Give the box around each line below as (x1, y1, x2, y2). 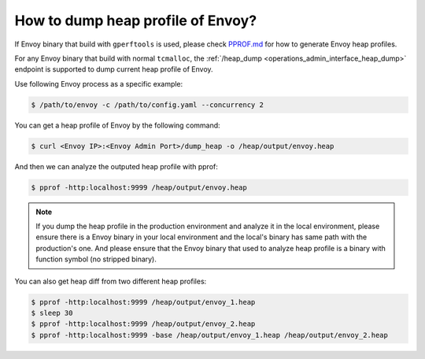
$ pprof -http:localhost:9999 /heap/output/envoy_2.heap (31, 320, 256, 328)
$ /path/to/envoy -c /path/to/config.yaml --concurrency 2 (31, 100, 264, 109)
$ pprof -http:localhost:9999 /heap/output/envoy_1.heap (31, 298, 256, 306)
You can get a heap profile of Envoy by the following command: (14, 120, 220, 130)
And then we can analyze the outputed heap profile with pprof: (14, 161, 218, 171)
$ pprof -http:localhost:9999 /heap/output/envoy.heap (31, 183, 247, 192)
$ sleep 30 (31, 308, 73, 317)
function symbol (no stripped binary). (35, 254, 157, 264)
